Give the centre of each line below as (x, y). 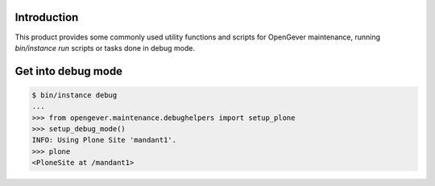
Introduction (47, 17)
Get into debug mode (69, 71)
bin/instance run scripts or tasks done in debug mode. (105, 48)
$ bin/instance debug (75, 95)
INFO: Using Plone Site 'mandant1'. (104, 140)
